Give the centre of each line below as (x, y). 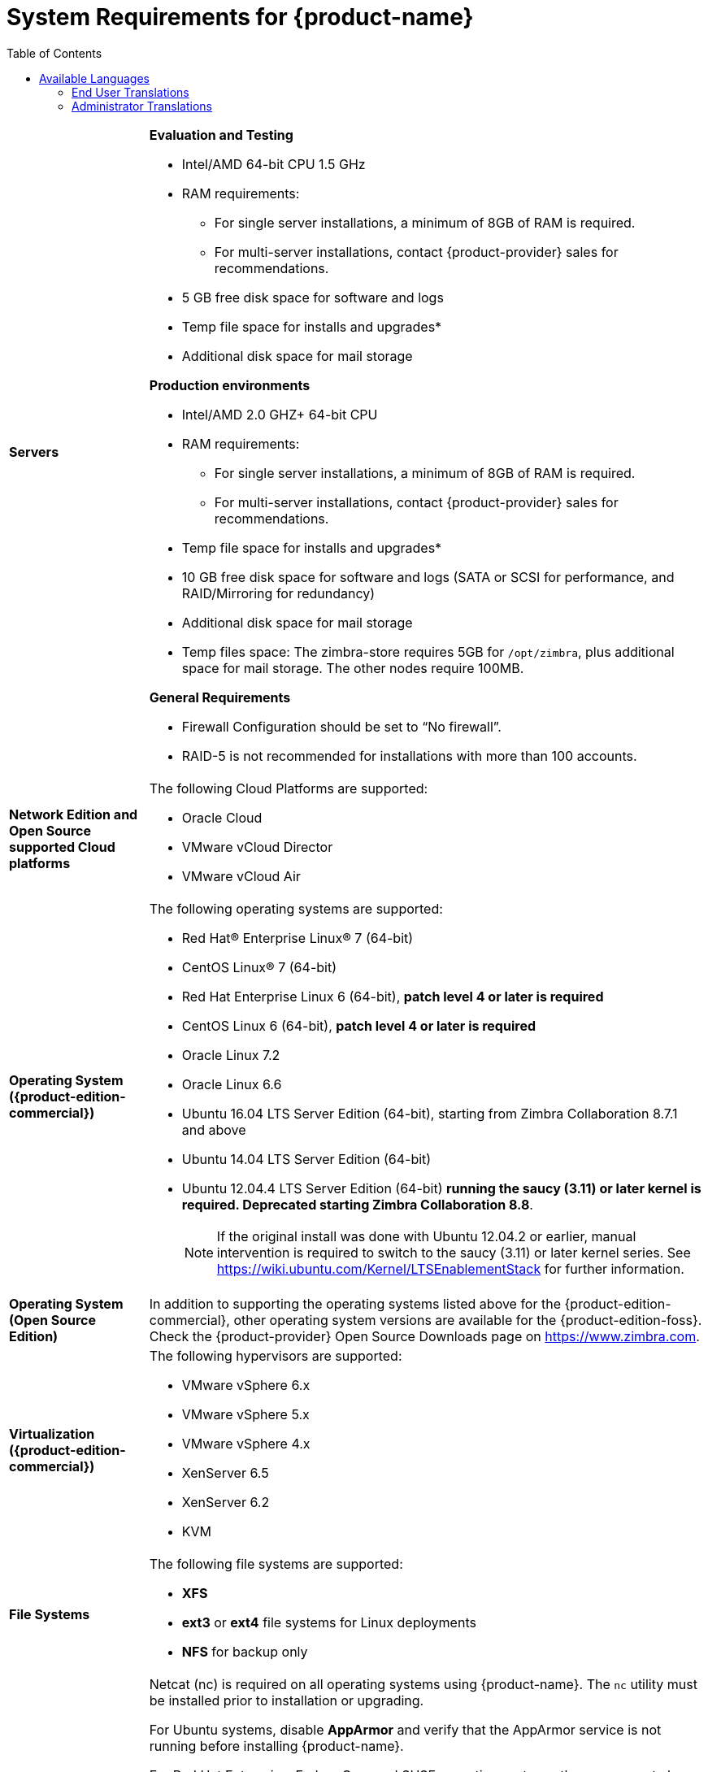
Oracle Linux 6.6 (232, 1084)
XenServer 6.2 (226, 1502)
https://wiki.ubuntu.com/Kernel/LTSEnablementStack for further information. (450, 1268)
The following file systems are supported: (276, 1564)
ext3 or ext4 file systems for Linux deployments (329, 1622)
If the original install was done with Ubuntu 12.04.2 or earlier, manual (426, 1236)
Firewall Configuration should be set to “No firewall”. (341, 726)
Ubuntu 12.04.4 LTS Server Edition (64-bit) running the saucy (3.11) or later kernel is (441, 1188)
